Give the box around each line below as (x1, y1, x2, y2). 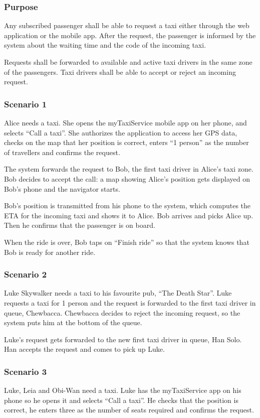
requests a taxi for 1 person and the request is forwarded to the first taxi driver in (4, 297, 256, 308)
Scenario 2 (4, 268, 47, 281)
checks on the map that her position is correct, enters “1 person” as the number (4, 137, 249, 148)
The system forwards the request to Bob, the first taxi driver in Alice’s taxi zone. (4, 164, 253, 174)
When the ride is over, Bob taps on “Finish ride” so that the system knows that (4, 236, 249, 247)
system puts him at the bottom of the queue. (4, 317, 142, 328)
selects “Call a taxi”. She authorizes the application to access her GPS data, (4, 127, 237, 137)
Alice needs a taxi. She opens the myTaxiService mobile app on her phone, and (4, 117, 247, 127)
